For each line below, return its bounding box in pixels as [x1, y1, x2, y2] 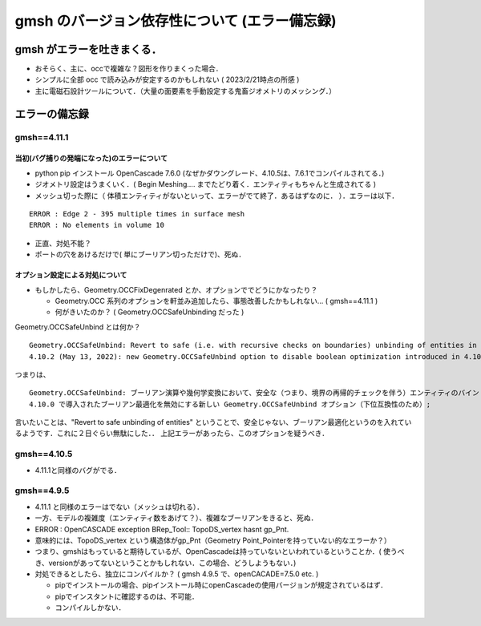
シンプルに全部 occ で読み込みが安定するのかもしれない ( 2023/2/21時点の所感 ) [34, 75, 300, 84]
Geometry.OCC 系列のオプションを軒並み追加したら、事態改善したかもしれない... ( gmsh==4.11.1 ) [55, 296, 378, 305]
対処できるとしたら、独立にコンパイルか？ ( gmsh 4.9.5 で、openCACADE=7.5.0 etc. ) [34, 569, 319, 579]
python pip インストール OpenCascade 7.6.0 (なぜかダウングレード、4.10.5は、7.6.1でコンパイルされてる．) [34, 168, 385, 178]
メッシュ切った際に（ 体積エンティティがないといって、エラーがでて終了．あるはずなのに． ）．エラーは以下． [34, 191, 399, 200]
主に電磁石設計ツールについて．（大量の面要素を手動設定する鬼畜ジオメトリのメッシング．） [34, 86, 337, 95]
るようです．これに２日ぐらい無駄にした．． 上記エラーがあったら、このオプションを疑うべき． [14, 429, 329, 438]
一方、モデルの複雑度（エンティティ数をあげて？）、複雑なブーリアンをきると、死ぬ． [34, 513, 318, 523]
